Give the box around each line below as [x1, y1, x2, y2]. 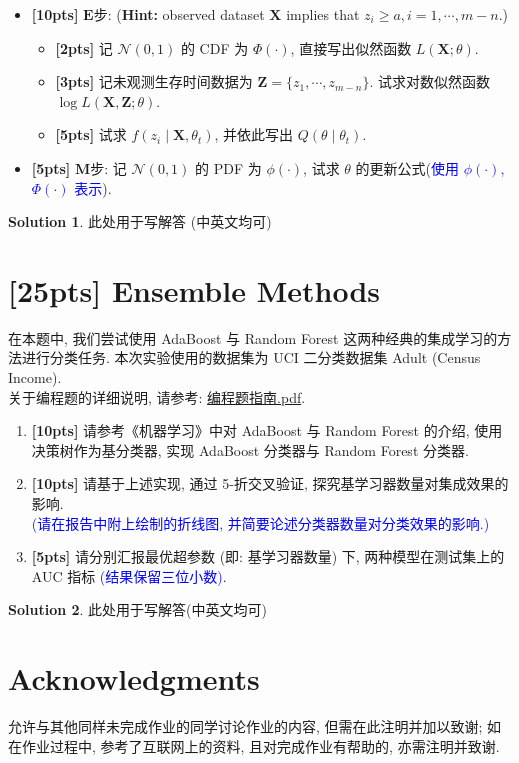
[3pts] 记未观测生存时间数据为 [55, 71, 253, 92]
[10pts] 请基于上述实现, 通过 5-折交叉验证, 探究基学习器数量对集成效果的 [31, 473, 509, 494]
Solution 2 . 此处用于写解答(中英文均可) [8, 599, 267, 620]
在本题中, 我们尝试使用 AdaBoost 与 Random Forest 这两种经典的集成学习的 [8, 327, 498, 348]
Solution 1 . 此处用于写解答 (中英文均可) [8, 211, 272, 232]
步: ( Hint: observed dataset [93, 4, 265, 24]
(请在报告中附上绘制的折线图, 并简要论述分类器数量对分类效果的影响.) [31, 512, 490, 533]
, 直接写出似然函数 [290, 37, 412, 58]
